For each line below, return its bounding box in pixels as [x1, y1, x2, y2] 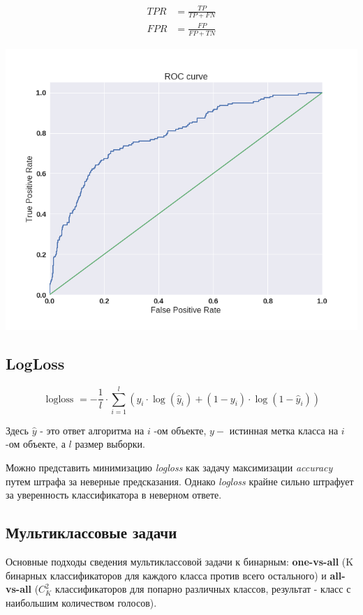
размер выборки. [75, 436, 145, 451]
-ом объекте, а [6, 436, 66, 451]
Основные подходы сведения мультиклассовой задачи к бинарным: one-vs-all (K [6, 554, 354, 569]
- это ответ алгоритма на [40, 423, 145, 437]
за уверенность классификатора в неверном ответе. [6, 487, 222, 502]
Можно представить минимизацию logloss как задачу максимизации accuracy [6, 460, 333, 475]
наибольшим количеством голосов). [6, 595, 157, 609]
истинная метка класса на [229, 423, 339, 437]
